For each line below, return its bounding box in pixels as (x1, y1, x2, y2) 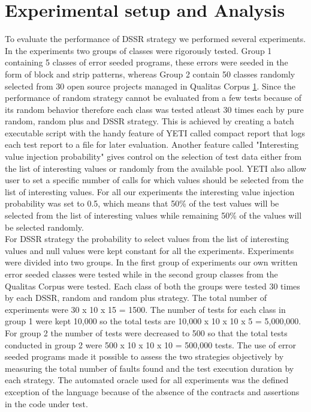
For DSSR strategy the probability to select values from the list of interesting (5, 232, 289, 245)
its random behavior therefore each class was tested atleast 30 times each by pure (5, 103, 304, 115)
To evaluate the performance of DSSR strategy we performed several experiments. (5, 32, 306, 45)
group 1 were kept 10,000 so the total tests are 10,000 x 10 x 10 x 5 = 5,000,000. (5, 315, 301, 327)
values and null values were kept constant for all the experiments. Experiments (5, 244, 294, 256)
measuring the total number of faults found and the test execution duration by (5, 362, 294, 374)
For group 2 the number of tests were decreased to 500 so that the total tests (5, 326, 288, 339)
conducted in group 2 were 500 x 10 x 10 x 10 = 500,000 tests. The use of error (5, 338, 297, 351)
